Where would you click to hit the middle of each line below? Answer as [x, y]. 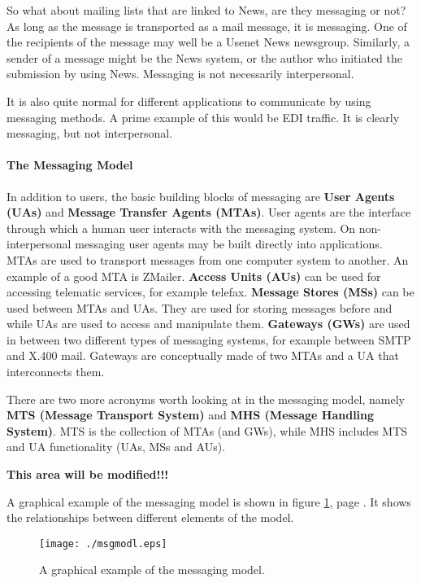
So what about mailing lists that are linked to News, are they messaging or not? [206, 10]
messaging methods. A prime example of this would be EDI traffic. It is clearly [203, 117]
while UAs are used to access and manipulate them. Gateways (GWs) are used [208, 324]
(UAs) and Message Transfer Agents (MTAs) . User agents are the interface [209, 212]
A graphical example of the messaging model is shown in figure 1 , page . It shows [209, 501]
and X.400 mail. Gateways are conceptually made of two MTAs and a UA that [203, 355]
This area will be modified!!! [88, 474]
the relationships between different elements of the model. [150, 517]
